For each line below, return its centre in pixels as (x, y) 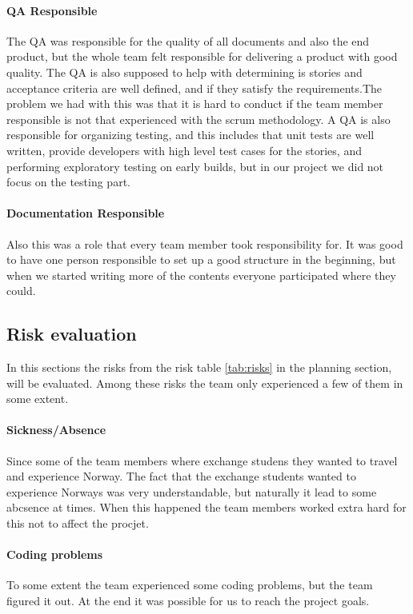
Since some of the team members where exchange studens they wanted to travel (202, 460)
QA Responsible (52, 10)
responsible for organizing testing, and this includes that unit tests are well (190, 135)
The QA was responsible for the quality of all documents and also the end (188, 40)
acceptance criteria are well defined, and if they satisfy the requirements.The (194, 88)
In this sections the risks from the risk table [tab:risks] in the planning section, (199, 367)
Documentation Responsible (86, 213)
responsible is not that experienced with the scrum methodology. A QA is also (198, 119)
